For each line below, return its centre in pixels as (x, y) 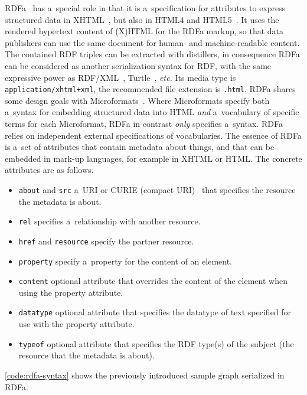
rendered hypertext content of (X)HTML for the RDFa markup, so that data (144, 31)
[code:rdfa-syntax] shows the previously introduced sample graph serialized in (145, 375)
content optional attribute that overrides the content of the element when (153, 281)
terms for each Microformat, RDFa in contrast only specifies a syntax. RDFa (144, 123)
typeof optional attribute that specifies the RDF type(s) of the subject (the (156, 343)
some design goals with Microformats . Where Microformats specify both (137, 100)
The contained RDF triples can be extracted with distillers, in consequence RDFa (152, 54)
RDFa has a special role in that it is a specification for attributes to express (145, 8)
